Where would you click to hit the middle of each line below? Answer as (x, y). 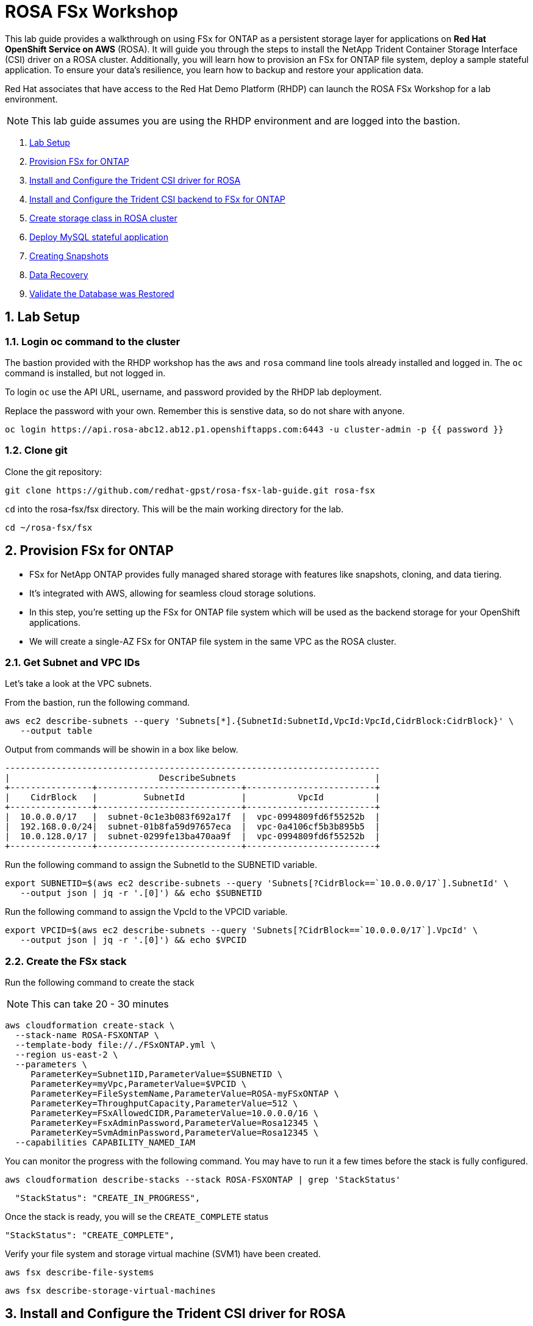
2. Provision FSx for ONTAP (89, 551)
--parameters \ (51, 1065)
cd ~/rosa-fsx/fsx (49, 527)
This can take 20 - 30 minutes (100, 1004)
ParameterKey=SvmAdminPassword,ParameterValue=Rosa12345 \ (175, 1133)
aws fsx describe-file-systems (80, 1273)
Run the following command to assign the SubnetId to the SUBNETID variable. (161, 865)
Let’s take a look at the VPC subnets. (78, 684)
